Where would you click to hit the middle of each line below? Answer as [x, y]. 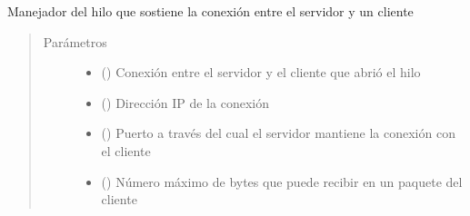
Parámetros [75, 41]
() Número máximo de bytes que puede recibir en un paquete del [282, 181]
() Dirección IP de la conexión [185, 102]
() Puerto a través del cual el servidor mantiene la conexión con [278, 133]
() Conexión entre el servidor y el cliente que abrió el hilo [261, 72]
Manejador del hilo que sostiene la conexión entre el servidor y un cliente [210, 11]
